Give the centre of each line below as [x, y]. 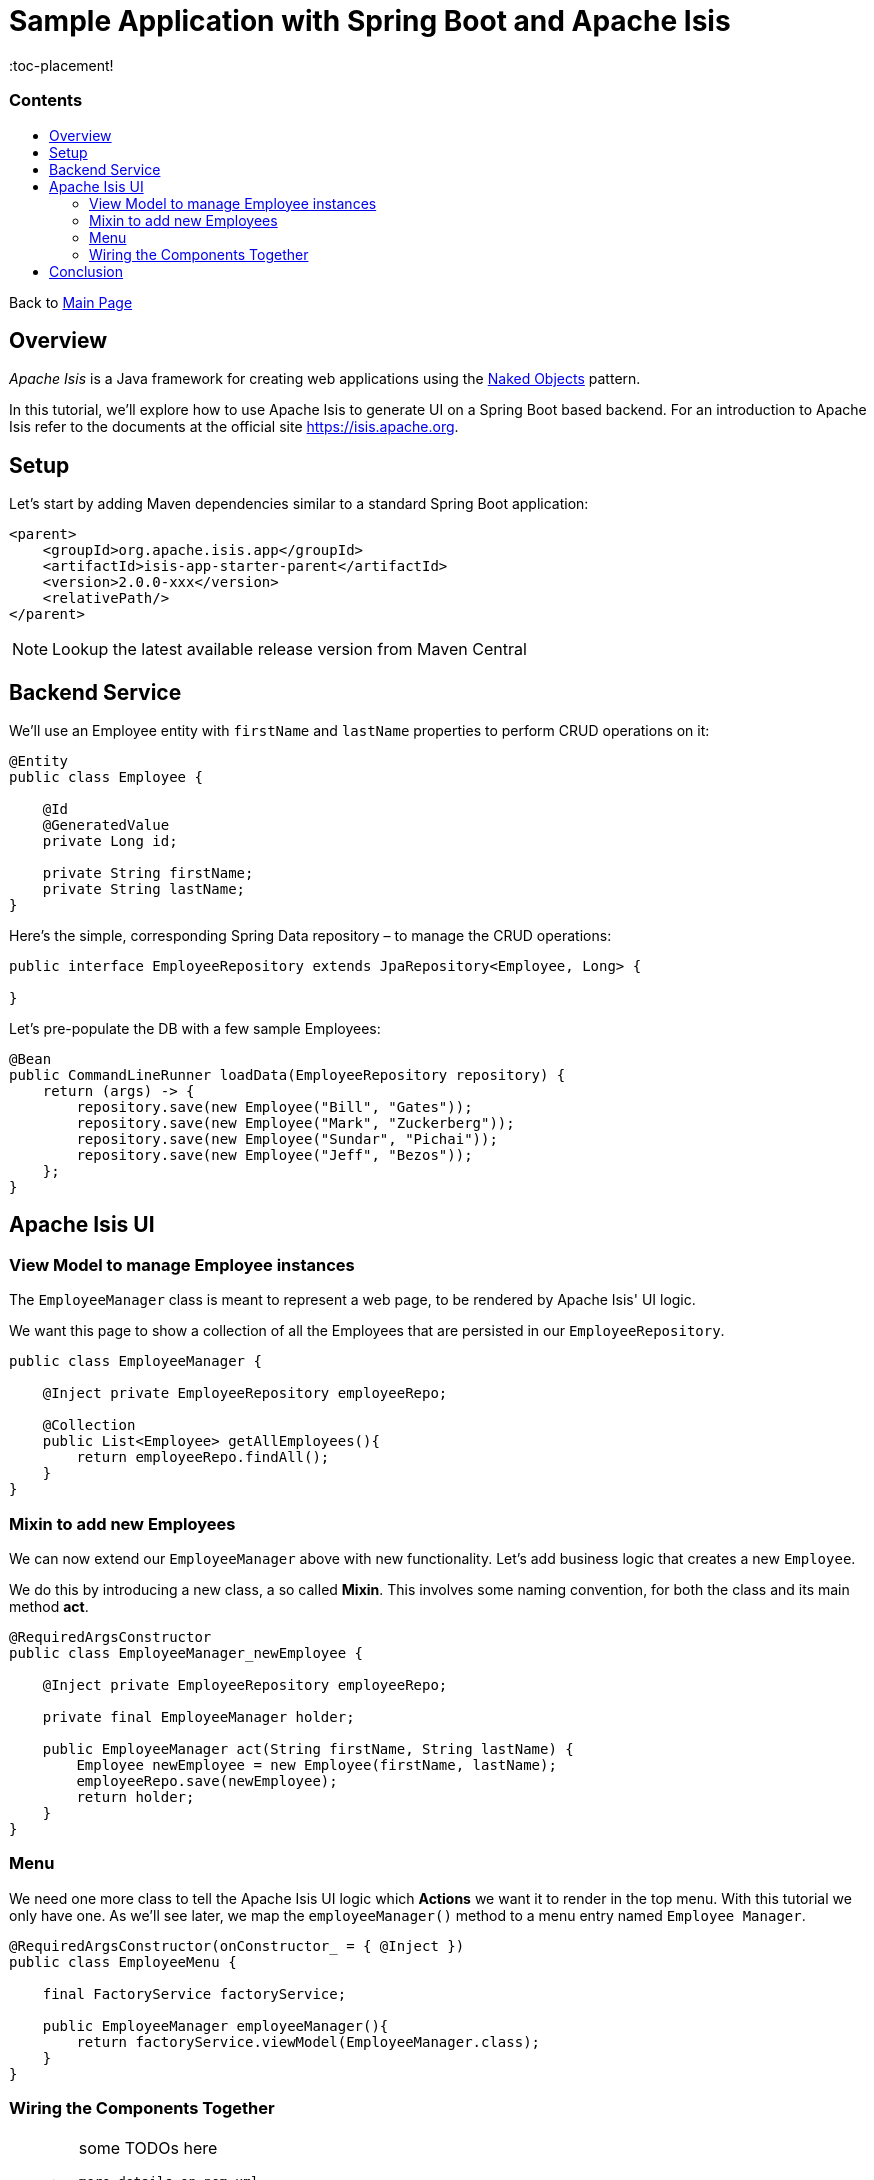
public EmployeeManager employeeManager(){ [215, 2025]
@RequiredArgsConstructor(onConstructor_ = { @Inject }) [237, 1945]
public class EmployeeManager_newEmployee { [186, 1653]
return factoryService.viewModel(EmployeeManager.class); [308, 2041]
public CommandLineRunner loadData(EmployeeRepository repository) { [287, 1075]
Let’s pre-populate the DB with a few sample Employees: [195, 1029]
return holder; [135, 1797]
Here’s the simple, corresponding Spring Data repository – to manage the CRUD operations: [310, 936]
